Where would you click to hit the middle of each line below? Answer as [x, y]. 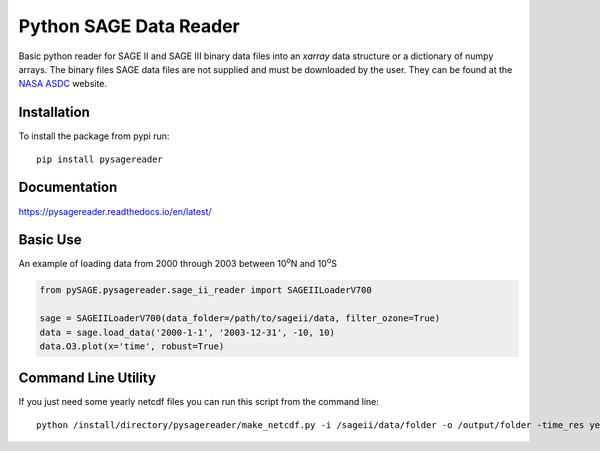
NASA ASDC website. [63, 84]
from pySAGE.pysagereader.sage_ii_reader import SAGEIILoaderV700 [205, 290]
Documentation [68, 187]
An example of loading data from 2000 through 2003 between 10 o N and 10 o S [177, 263]
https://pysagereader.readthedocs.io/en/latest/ [115, 211]
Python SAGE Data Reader [129, 26]
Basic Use [50, 240]
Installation [54, 112]
